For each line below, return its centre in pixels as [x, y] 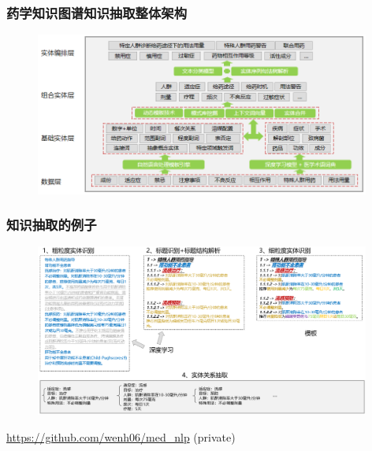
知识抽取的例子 [52, 225]
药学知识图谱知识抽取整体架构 [97, 12]
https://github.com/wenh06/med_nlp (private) [121, 436]
